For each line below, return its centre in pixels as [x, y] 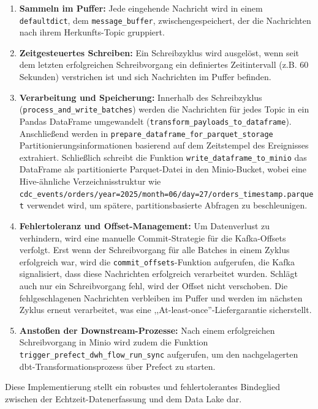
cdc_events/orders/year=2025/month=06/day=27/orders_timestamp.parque [166, 194]
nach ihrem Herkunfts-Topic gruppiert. [92, 32]
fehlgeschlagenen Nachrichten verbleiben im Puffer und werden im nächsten [161, 297]
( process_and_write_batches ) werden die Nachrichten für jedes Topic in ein [164, 109]
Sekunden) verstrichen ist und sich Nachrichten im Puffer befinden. [145, 77]
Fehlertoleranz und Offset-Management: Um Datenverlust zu [145, 225]
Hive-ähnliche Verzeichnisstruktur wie [90, 181]
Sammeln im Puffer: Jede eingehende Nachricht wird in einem [141, 8]
